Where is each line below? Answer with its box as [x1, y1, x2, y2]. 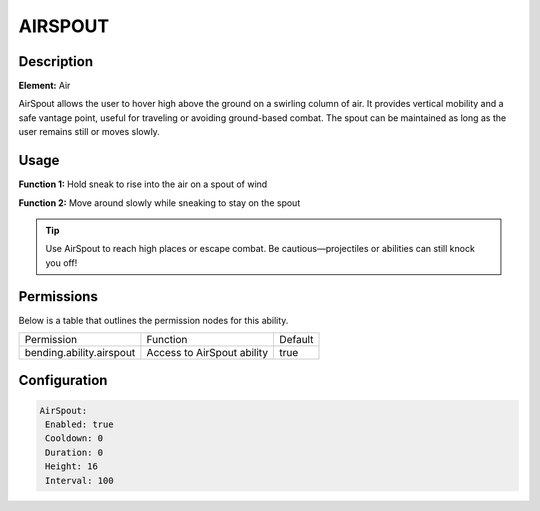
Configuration [18, 372, 108, 389]
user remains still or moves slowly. [18, 126, 160, 138]
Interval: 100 [45, 475, 114, 486]
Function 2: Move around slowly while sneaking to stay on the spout [18, 196, 301, 209]
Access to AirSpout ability [146, 346, 269, 359]
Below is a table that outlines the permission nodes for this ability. [18, 314, 289, 326]
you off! [45, 256, 78, 269]
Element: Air [18, 80, 71, 92]
